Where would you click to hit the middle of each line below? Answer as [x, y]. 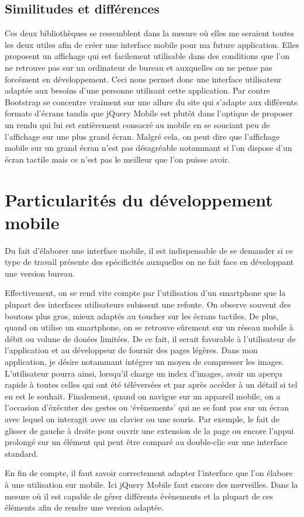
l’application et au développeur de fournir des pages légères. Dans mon [131, 350]
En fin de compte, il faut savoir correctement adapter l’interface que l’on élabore [149, 473]
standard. [22, 453]
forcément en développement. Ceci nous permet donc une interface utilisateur [143, 79]
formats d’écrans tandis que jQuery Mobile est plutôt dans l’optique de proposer [149, 113]
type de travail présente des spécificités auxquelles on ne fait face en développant [149, 262]
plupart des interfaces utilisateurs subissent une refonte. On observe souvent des [148, 304]
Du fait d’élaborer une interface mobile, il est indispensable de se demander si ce [149, 250]
